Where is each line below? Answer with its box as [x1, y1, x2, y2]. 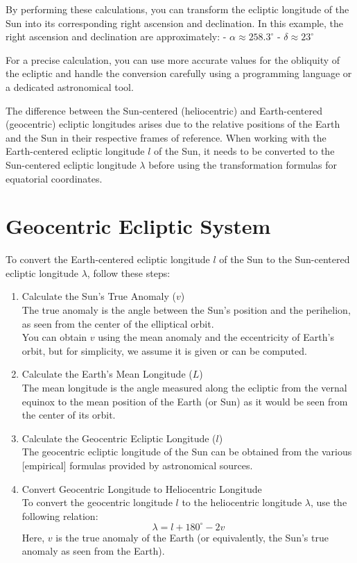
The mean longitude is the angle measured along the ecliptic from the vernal [21, 380, 347, 394]
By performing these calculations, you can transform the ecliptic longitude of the [6, 2, 349, 16]
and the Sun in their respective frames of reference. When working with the [6, 130, 326, 144]
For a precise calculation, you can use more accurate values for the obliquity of [6, 52, 340, 67]
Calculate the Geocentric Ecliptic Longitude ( [21, 430, 216, 445]
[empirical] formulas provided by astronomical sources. [21, 457, 253, 472]
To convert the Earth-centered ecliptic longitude [6, 252, 210, 267]
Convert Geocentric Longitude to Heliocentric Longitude [21, 481, 262, 496]
